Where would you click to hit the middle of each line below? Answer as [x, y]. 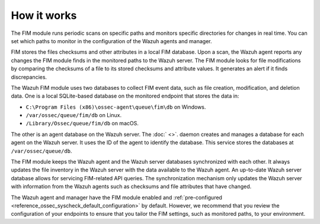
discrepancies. [29, 77]
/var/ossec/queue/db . [41, 151]
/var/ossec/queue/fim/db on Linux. [73, 115]
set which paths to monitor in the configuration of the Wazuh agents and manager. [112, 41]
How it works [44, 15]
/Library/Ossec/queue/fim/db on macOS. [82, 124]
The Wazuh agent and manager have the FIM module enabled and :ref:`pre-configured [116, 197]
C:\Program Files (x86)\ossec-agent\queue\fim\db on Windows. [116, 107]
